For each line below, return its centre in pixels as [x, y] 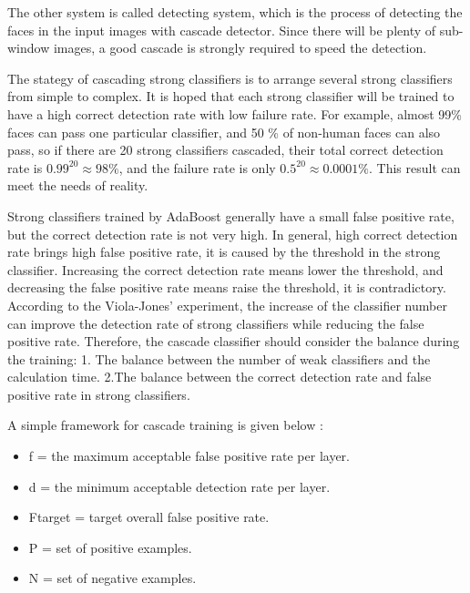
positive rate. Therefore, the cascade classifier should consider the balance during [234, 341]
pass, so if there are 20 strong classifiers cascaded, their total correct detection [225, 150]
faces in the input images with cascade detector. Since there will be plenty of [222, 30]
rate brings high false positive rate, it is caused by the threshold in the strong [224, 252]
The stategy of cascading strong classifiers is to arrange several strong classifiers [230, 78]
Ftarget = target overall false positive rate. [149, 517]
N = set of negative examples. [112, 578]
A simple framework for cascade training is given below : [165, 425]
